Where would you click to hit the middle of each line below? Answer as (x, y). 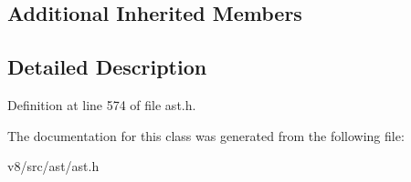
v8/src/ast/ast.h (53, 166)
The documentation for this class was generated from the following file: (206, 135)
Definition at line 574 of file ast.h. (102, 104)
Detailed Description (107, 67)
